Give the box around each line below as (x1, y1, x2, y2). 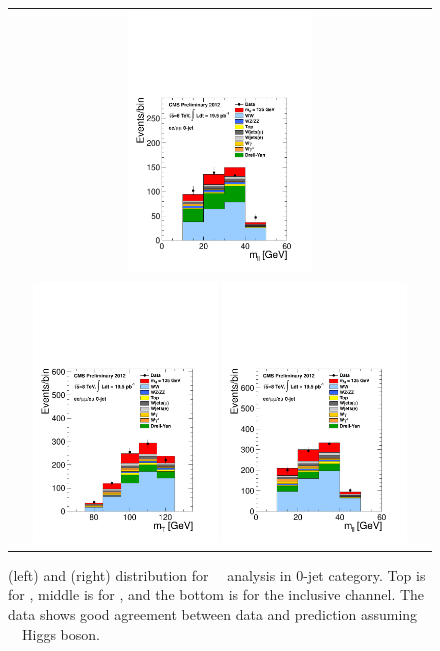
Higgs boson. (21, 623, 100, 644)
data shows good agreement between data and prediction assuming (8, 603, 418, 624)
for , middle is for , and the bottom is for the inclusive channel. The (8, 584, 425, 605)
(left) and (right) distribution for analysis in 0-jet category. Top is (8, 564, 426, 585)
